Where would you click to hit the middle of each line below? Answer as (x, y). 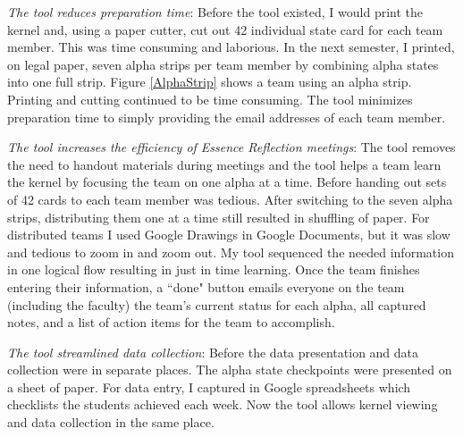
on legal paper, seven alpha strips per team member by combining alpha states (223, 64)
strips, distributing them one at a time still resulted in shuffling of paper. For (219, 217)
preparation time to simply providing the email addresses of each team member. (227, 117)
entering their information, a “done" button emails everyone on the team (206, 286)
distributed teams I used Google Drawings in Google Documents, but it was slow (229, 235)
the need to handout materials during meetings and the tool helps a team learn (224, 164)
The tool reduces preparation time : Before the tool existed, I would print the (215, 12)
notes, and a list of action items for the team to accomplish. (171, 322)
